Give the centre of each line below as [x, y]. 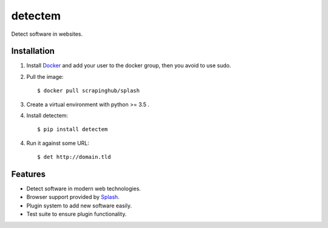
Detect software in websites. [47, 34]
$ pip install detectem [73, 129]
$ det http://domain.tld [74, 157]
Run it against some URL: [58, 143]
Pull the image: [45, 76]
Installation [33, 51]
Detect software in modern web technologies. [84, 189]
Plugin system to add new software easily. [79, 206]
